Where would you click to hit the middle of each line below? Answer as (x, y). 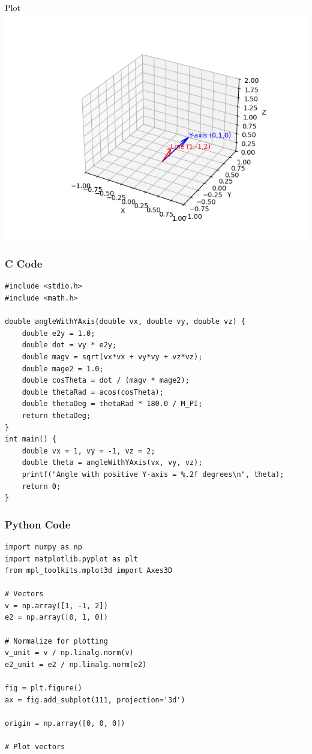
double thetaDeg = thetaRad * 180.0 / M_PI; (112, 404)
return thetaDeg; (56, 415)
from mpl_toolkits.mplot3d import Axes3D (89, 571)
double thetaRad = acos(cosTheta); (93, 392)
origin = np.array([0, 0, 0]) (65, 723)
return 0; (41, 486)
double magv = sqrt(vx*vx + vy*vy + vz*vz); (112, 357)
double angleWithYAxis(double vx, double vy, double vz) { (125, 322)
